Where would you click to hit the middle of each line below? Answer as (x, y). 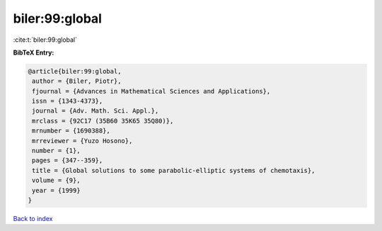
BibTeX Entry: (34, 52)
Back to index (33, 218)
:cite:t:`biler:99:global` (45, 40)
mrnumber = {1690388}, (71, 131)
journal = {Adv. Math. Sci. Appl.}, (95, 111)
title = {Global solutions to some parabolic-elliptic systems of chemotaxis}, (174, 170)
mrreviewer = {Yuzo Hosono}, (82, 141)
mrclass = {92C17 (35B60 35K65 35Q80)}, (103, 121)
